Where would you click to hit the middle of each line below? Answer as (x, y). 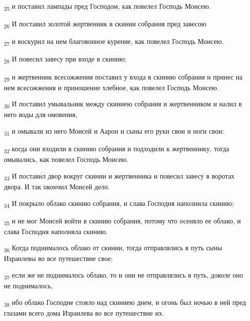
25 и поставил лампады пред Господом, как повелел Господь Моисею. (107, 7)
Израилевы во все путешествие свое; (58, 258)
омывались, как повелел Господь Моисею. (66, 159)
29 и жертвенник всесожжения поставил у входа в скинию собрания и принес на (123, 77)
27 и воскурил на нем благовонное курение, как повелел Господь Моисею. (114, 42)
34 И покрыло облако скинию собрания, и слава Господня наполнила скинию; (119, 203)
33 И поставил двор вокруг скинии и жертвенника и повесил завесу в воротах (119, 176)
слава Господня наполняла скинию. (56, 231)
